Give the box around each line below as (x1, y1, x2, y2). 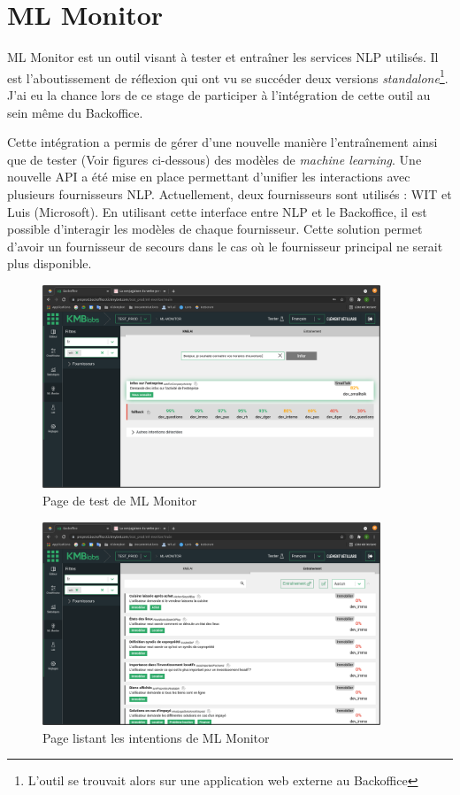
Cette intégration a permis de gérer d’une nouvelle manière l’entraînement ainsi (7, 133, 438, 151)
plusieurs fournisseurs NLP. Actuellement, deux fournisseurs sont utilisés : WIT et (7, 184, 452, 203)
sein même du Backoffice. (7, 103, 143, 121)
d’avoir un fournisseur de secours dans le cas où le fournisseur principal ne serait (7, 236, 443, 255)
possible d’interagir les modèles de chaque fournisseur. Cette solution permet (7, 220, 423, 238)
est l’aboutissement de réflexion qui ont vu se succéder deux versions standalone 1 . (7, 66, 448, 87)
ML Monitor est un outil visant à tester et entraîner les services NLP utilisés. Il (7, 48, 439, 66)
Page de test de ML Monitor (42, 491, 197, 510)
